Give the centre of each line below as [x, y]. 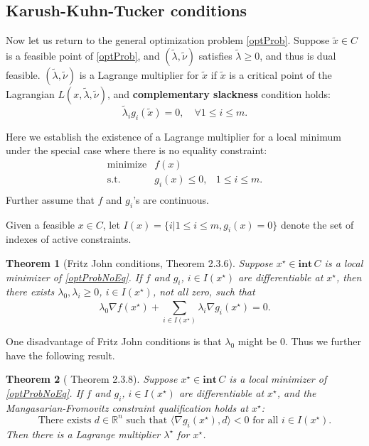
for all [266, 420]
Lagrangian [30, 93]
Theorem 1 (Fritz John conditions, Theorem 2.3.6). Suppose [139, 263]
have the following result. [60, 355]
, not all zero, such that [204, 292]
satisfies [215, 55]
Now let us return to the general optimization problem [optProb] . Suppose [168, 40]
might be [257, 341]
